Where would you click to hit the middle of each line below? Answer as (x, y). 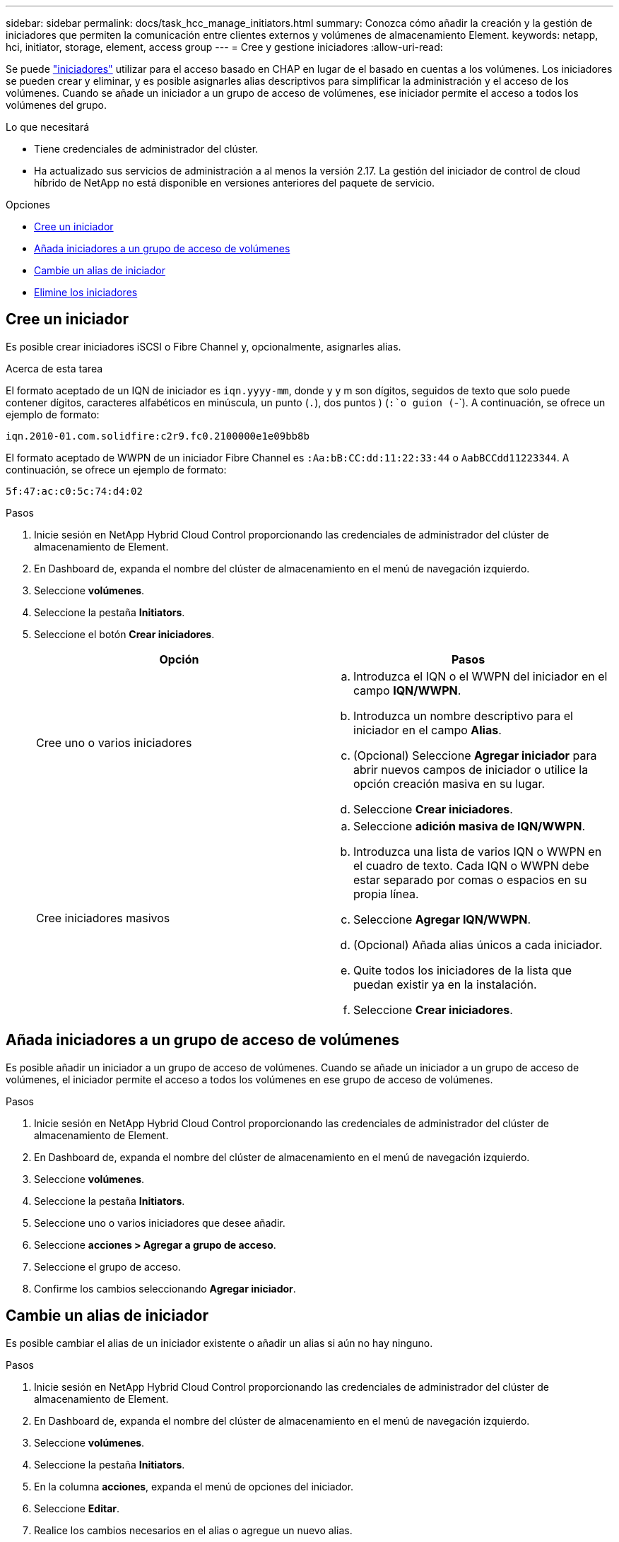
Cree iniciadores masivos (103, 918)
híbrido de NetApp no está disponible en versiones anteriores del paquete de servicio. (235, 183)
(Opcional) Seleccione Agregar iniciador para (475, 755)
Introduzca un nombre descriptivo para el (463, 716)
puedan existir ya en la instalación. (445, 984)
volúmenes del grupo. (57, 105)
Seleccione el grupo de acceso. (107, 1266)
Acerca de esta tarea (54, 368)
